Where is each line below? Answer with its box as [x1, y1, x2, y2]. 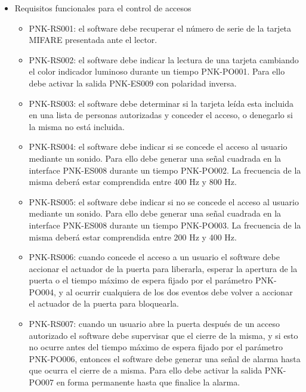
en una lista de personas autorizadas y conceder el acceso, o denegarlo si [29, 109, 293, 121]
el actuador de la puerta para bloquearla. [29, 297, 180, 310]
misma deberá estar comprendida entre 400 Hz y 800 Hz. [29, 175, 237, 188]
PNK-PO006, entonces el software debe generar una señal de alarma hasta [29, 352, 301, 365]
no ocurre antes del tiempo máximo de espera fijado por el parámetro [29, 341, 283, 353]
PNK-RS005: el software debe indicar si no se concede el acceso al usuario [29, 195, 299, 208]
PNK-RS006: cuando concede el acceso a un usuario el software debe [29, 251, 280, 263]
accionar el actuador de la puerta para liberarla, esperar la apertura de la [29, 262, 298, 274]
